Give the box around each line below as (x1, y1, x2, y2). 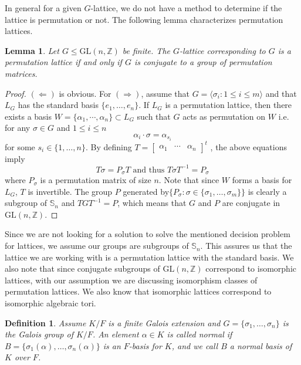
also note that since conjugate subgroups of (5, 262, 160, 275)
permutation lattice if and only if (5, 56, 122, 68)
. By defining (85, 140, 132, 153)
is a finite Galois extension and (108, 316, 221, 329)
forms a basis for (232, 174, 292, 186)
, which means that (117, 197, 187, 209)
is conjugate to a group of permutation (134, 56, 272, 68)
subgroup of (5, 197, 48, 209)
